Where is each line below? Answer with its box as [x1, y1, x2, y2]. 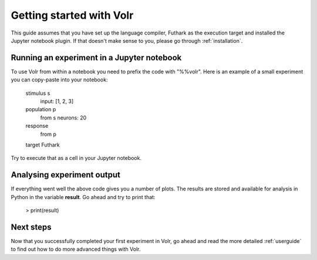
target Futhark [25, 141, 60, 148]
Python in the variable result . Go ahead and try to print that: [11, 193, 156, 200]
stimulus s [25, 90, 50, 97]
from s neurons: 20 [40, 114, 87, 121]
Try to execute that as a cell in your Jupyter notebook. [11, 155, 142, 162]
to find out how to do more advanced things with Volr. [11, 246, 141, 253]
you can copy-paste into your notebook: [11, 76, 108, 83]
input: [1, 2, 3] [40, 98, 74, 105]
